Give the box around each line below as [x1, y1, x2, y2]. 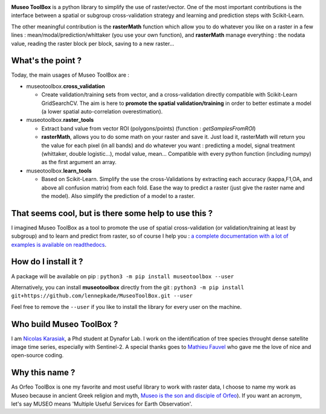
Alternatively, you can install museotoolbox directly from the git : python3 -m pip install [11, 284, 245, 291]
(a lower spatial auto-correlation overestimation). [41, 108, 163, 115]
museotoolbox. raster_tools [26, 116, 94, 124]
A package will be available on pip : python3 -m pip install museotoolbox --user [11, 272, 234, 280]
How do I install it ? [11, 256, 84, 267]
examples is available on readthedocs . [11, 241, 107, 248]
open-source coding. [11, 352, 64, 359]
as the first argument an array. [41, 159, 117, 166]
